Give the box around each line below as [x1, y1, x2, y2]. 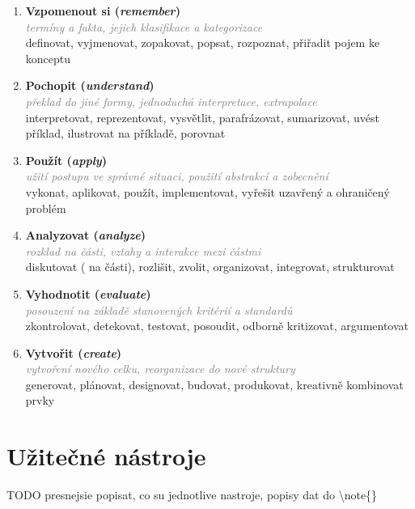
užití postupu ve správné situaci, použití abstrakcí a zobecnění [25, 168, 328, 185]
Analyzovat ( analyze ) [25, 227, 146, 244]
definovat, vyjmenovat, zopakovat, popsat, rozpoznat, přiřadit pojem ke [25, 34, 380, 51]
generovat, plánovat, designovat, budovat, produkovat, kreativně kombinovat [25, 375, 404, 392]
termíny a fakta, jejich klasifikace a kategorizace [25, 18, 263, 35]
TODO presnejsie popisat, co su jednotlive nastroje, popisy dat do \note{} [6, 486, 378, 503]
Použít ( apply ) [25, 151, 107, 168]
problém [25, 199, 66, 216]
